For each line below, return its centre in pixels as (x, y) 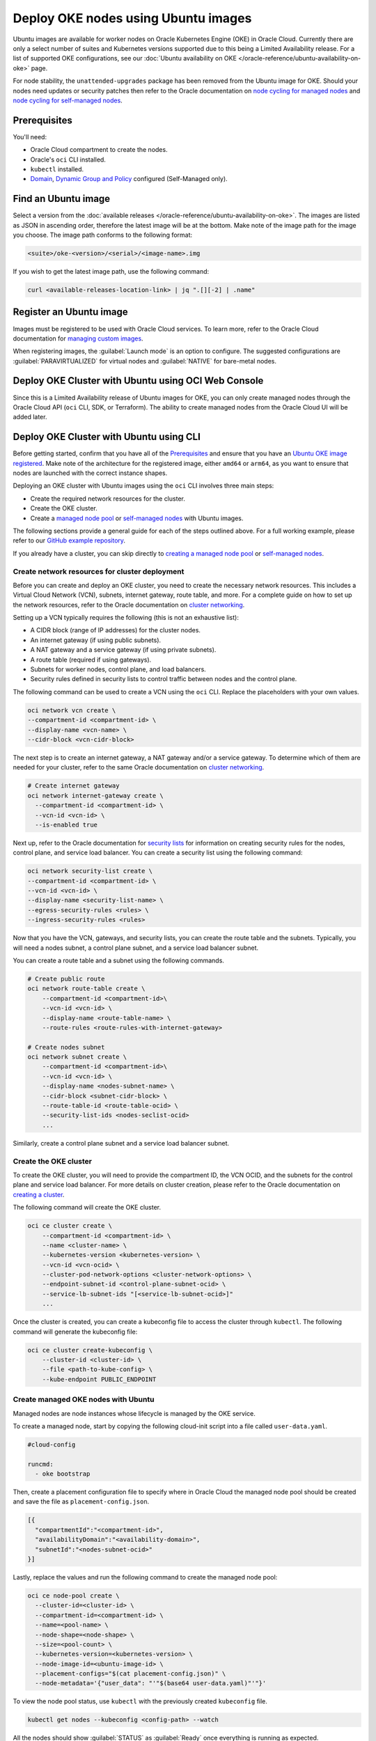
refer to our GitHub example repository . (69, 540)
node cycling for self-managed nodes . (68, 100)
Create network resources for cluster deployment (99, 571)
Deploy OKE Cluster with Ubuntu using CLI (107, 437)
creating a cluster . (39, 1194)
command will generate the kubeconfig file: (75, 1332)
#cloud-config (52, 1444)
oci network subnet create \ (77, 1057)
